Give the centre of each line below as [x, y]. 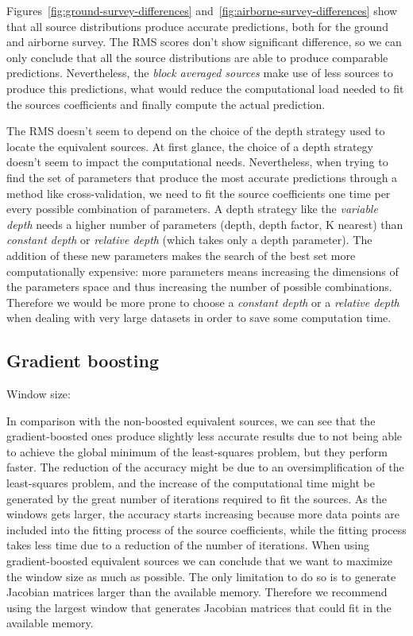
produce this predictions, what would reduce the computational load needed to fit [205, 88]
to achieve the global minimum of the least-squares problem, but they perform [197, 451]
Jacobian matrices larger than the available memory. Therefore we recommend [197, 592]
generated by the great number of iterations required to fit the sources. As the [197, 498]
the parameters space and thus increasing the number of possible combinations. [199, 287]
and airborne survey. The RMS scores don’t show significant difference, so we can [204, 42]
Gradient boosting [83, 361]
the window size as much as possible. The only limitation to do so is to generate [201, 576]
